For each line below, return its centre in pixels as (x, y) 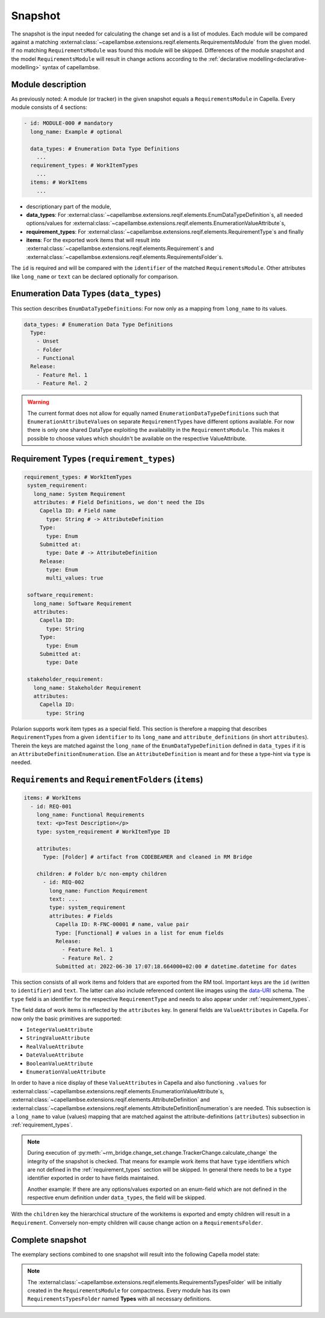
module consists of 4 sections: (49, 107)
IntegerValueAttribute (60, 1030)
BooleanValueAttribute (60, 1063)
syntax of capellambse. (71, 67)
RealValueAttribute (55, 1046)
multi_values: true (75, 578)
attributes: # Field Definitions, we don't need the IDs (119, 502)
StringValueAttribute (58, 1038)
